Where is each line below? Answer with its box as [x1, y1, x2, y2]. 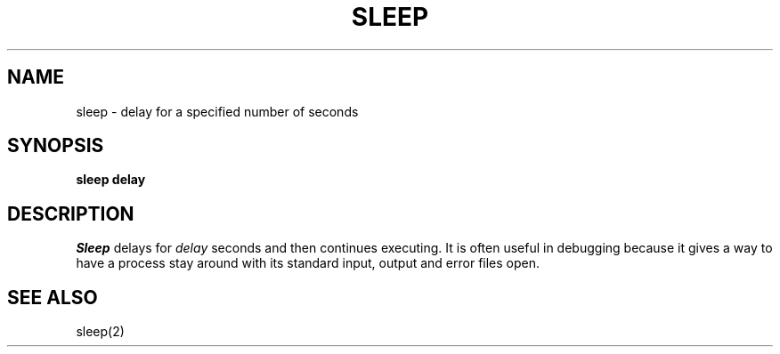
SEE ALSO [7, 286, 98, 309]
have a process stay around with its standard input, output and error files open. [76, 255, 540, 271]
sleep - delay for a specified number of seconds [76, 103, 359, 119]
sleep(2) [76, 324, 125, 340]
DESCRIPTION [7, 202, 134, 225]
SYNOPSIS [7, 134, 104, 157]
